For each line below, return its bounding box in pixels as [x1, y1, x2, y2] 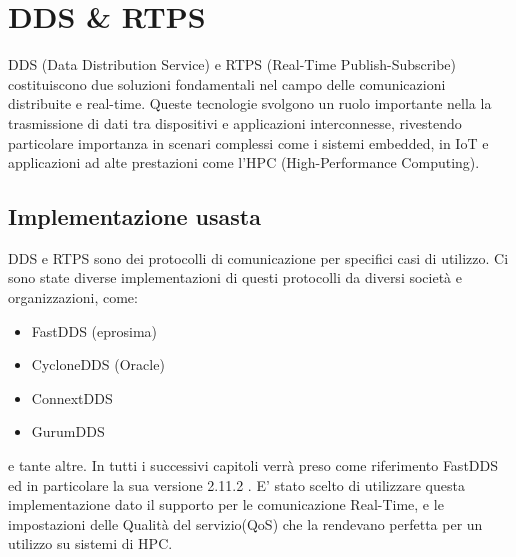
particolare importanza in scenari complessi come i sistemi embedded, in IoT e [8, 132, 489, 153]
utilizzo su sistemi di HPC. [8, 533, 173, 554]
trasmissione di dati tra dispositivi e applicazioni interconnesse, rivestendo [8, 112, 462, 133]
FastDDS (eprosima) [31, 320, 158, 341]
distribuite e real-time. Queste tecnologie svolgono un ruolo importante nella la [8, 93, 492, 114]
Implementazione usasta [8, 201, 261, 232]
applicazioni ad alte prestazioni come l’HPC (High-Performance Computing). [8, 152, 480, 173]
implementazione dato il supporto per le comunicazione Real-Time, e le [8, 494, 444, 515]
